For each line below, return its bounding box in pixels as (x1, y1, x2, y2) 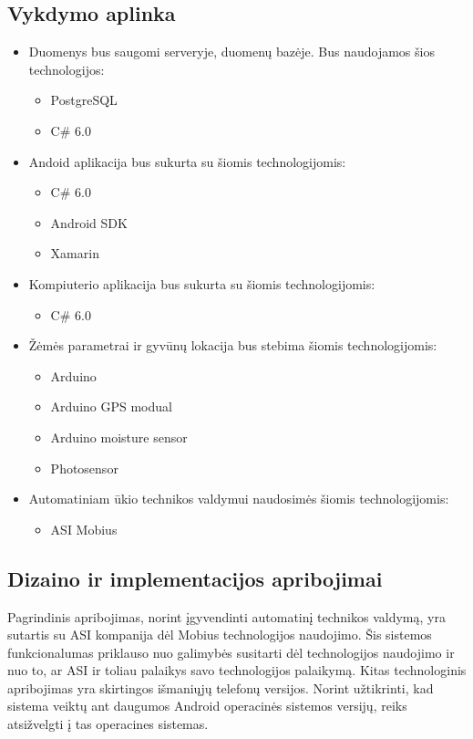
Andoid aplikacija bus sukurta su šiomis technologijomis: (28, 151, 346, 171)
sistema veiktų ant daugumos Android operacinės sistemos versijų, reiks (7, 696, 407, 715)
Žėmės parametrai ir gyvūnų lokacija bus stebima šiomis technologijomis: (28, 336, 437, 355)
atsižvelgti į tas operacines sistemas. (7, 714, 209, 734)
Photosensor (50, 458, 118, 477)
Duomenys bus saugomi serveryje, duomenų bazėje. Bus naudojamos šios (28, 42, 435, 61)
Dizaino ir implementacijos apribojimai (7, 564, 383, 592)
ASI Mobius (50, 519, 118, 538)
